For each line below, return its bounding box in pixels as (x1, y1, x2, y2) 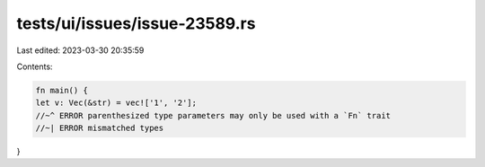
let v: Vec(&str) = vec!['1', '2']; (35, 98, 198, 108)
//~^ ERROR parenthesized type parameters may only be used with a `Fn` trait (35, 110, 391, 120)
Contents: (16, 61, 53, 72)
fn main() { (35, 85, 89, 95)
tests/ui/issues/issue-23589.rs (16, 13, 256, 33)
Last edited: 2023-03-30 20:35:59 (16, 45, 145, 56)
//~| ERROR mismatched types (35, 123, 164, 134)
